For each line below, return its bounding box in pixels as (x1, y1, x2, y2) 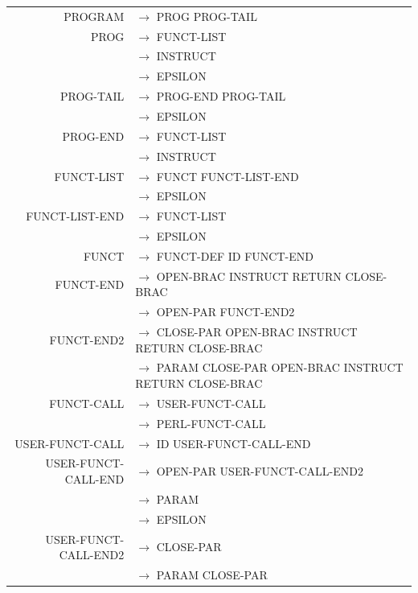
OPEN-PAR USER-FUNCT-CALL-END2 (156, 463, 363, 480)
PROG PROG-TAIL (156, 7, 257, 24)
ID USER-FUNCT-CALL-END (156, 434, 311, 451)
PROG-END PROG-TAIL (156, 88, 286, 105)
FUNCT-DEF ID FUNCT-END (156, 247, 313, 264)
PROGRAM (64, 7, 125, 24)
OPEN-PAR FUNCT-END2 (156, 303, 295, 320)
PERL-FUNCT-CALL (156, 414, 266, 431)
